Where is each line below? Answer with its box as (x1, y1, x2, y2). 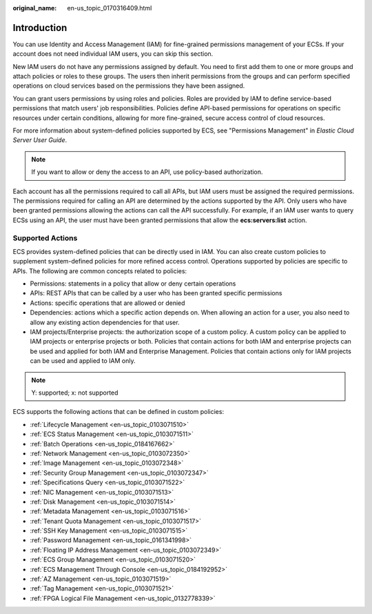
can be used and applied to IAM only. (30, 357, 136, 365)
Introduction (12, 21, 68, 34)
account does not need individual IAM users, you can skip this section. (12, 50, 214, 58)
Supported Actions (12, 233, 78, 243)
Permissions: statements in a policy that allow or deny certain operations (30, 279, 236, 288)
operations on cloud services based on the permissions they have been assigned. (12, 81, 245, 90)
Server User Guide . (12, 136, 68, 144)
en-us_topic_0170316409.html (67, 4, 152, 12)
